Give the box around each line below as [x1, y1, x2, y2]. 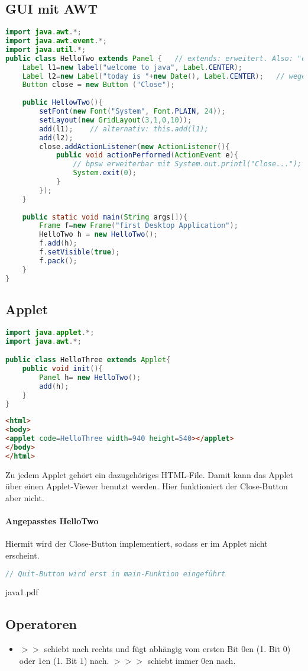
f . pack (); [39, 256, 77, 265]
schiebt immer [147, 654, 199, 666]
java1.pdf [5, 586, 38, 598]
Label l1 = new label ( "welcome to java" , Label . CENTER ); [22, 63, 243, 72]
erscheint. [5, 549, 40, 561]
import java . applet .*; [5, 328, 95, 337]
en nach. [205, 654, 236, 666]
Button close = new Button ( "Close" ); [22, 80, 175, 89]
